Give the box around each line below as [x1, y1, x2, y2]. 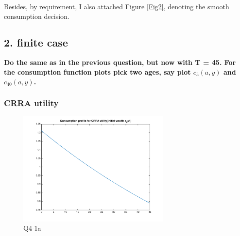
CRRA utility [4, 97, 59, 109]
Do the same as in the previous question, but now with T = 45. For [4, 57, 236, 67]
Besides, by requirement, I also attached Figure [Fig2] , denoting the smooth [4, 1, 229, 11]
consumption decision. [4, 11, 69, 21]
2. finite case [4, 34, 68, 49]
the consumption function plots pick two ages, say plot [4, 66, 191, 77]
